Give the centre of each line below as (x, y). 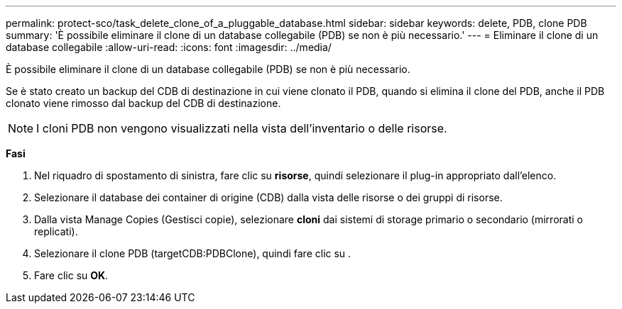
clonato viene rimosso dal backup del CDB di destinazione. (143, 103)
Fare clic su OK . (71, 275)
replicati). (56, 231)
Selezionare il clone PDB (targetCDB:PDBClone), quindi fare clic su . (193, 253)
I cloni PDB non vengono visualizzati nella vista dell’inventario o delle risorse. (242, 128)
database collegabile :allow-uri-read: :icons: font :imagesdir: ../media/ (169, 47)
